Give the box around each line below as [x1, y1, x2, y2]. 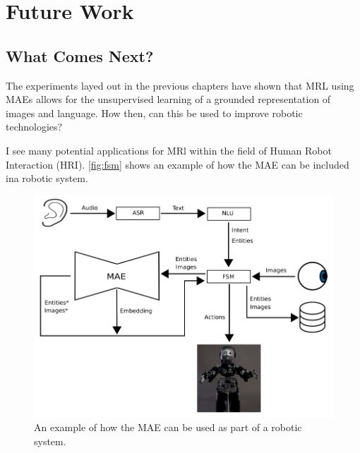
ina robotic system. [6, 171, 88, 186]
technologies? [6, 119, 63, 134]
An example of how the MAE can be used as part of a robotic [34, 420, 302, 435]
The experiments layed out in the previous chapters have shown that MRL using [6, 78, 354, 92]
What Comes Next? [6, 44, 154, 66]
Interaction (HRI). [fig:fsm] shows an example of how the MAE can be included [6, 157, 349, 171]
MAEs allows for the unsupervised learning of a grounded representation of [6, 92, 331, 107]
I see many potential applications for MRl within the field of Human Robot [6, 143, 332, 157]
